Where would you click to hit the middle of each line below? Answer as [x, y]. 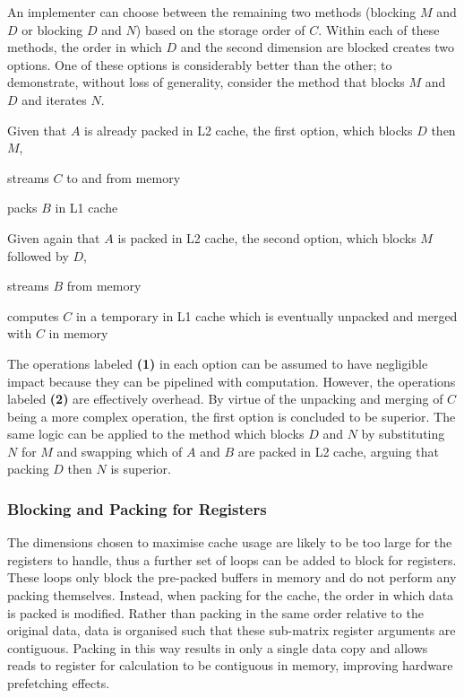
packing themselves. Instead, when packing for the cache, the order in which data [231, 595]
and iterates [54, 99]
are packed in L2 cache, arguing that [338, 451]
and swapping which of [120, 451]
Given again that [54, 237]
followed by [38, 255]
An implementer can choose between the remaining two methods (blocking [212, 12]
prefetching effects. [59, 683]
